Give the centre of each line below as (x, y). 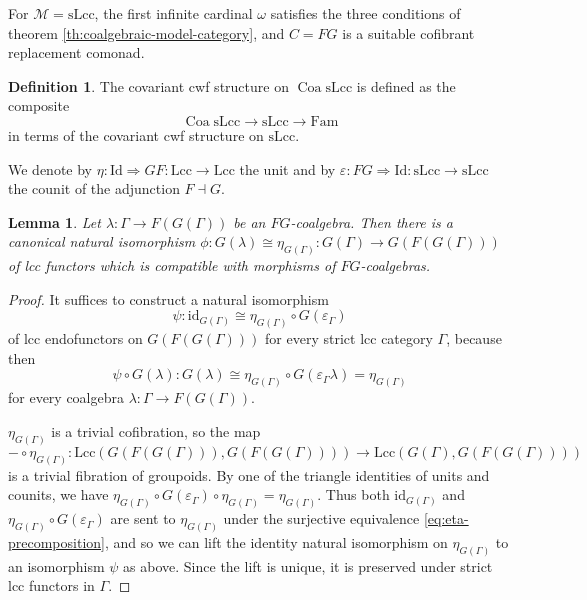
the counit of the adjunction (94, 188)
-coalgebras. (395, 265)
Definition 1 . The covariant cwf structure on (148, 85)
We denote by (50, 168)
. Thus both (353, 494)
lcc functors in (51, 585)
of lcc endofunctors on (75, 338)
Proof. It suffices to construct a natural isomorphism (168, 298)
